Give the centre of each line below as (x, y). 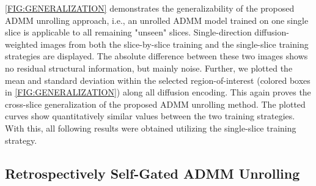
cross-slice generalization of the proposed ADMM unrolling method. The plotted (155, 104)
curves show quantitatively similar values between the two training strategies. (150, 116)
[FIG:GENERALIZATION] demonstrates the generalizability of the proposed (150, 8)
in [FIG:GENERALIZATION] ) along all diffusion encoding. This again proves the (158, 92)
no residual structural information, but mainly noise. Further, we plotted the (149, 68)
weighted (21, 44)
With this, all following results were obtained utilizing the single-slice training (151, 128)
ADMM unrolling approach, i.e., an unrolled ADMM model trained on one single (157, 20)
